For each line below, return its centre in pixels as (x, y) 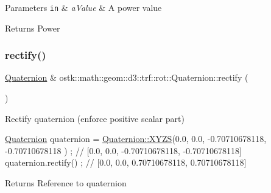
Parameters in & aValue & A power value (83, 7)
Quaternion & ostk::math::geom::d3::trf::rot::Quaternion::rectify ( (127, 77)
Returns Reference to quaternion (66, 183)
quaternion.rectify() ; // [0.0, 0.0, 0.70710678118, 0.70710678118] (126, 162)
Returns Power (33, 28)
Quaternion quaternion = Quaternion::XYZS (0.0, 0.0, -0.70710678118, (136, 139)
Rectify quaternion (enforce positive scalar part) (95, 118)
